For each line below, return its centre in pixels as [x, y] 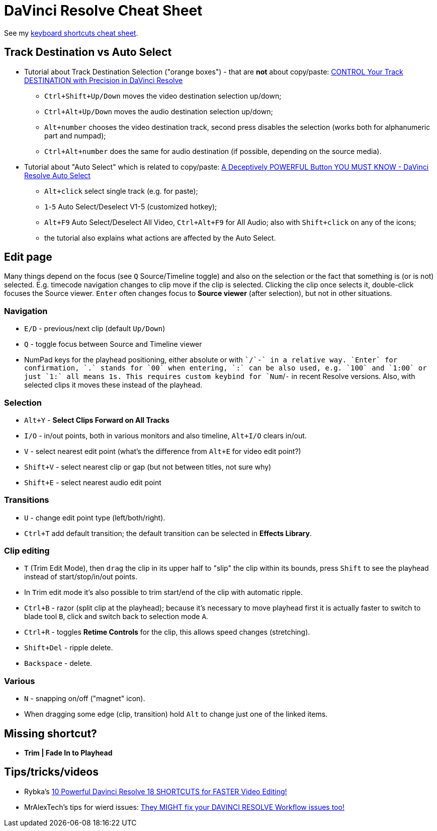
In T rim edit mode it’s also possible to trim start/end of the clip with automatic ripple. [163, 592]
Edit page [28, 257]
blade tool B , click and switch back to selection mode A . [116, 617]
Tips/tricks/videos [52, 772]
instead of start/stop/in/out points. [81, 577]
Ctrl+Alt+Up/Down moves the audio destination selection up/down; [159, 111]
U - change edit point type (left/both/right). [95, 517]
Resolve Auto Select [57, 175]
